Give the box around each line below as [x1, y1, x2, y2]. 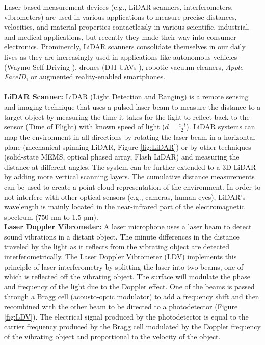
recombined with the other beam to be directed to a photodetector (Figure [4, 301, 238, 312]
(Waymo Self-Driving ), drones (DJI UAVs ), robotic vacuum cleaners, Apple [4, 61, 243, 72]
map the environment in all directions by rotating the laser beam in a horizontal [4, 131, 255, 142]
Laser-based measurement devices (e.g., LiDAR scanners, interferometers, [4, 2, 233, 12]
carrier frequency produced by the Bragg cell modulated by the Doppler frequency [4, 321, 261, 332]
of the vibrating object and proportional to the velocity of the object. [4, 331, 221, 341]
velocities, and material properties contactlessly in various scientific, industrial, [4, 21, 250, 32]
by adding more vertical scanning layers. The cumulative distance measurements [4, 171, 255, 182]
